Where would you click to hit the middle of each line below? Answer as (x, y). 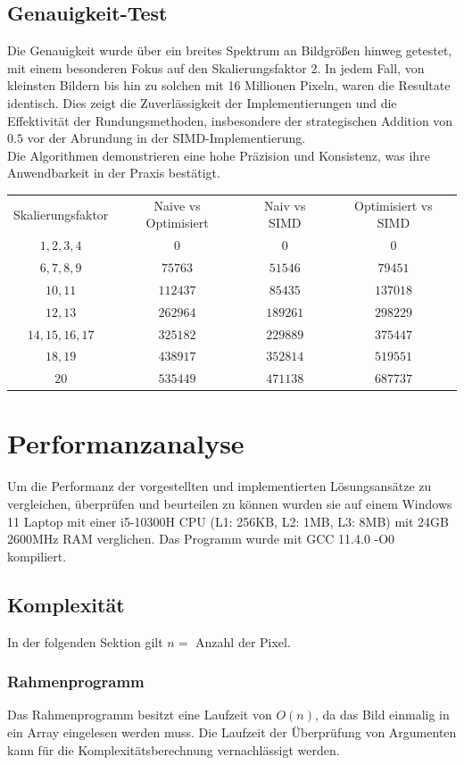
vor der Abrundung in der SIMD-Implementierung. (166, 138)
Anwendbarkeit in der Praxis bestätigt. (114, 173)
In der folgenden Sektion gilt (85, 641)
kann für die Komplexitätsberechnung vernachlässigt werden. (174, 749)
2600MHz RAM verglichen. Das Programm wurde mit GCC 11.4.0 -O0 (201, 539)
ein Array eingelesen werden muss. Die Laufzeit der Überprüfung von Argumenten (232, 732)
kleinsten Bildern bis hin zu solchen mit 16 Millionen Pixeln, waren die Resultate (229, 85)
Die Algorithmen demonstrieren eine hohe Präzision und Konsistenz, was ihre (219, 155)
